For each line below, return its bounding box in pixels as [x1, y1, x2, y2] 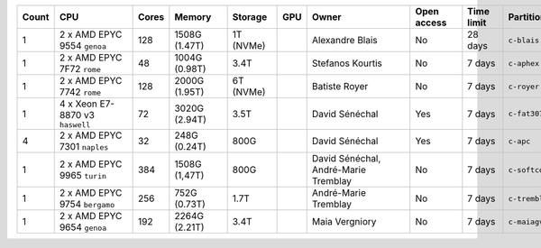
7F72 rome [59, 63, 101, 75]
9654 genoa [59, 221, 107, 234]
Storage [232, 11, 268, 23]
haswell [59, 120, 91, 130]
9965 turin [59, 170, 107, 181]
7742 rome [59, 86, 102, 98]
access [415, 16, 447, 29]
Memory [174, 11, 212, 23]
